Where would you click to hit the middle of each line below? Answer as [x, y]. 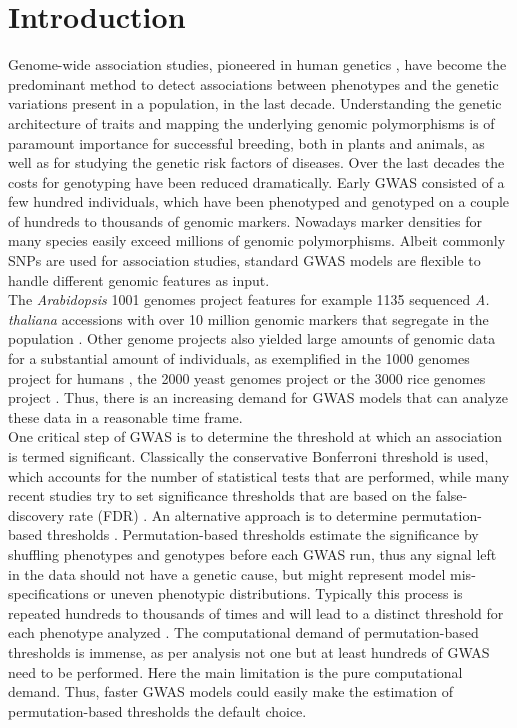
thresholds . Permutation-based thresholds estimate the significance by [262, 534]
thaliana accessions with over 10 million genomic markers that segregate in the [248, 318]
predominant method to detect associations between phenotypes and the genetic [253, 83]
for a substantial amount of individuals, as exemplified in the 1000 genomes [239, 358]
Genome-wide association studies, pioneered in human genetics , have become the [257, 64]
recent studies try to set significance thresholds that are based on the [219, 495]
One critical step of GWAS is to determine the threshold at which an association [255, 436]
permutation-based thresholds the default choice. [157, 710]
